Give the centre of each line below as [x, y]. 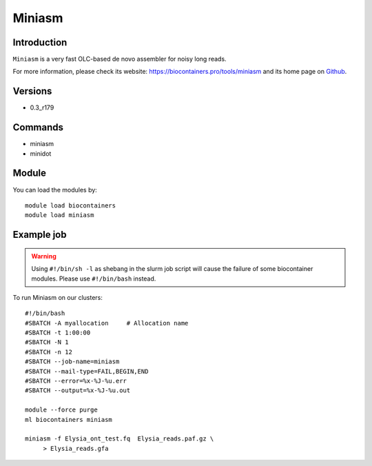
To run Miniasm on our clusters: [58, 297]
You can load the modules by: [55, 190]
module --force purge [61, 410]
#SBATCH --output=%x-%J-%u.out [78, 391]
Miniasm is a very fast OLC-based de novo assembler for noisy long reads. [120, 59]
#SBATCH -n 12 [49, 352]
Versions [32, 91]
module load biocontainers [71, 205]
